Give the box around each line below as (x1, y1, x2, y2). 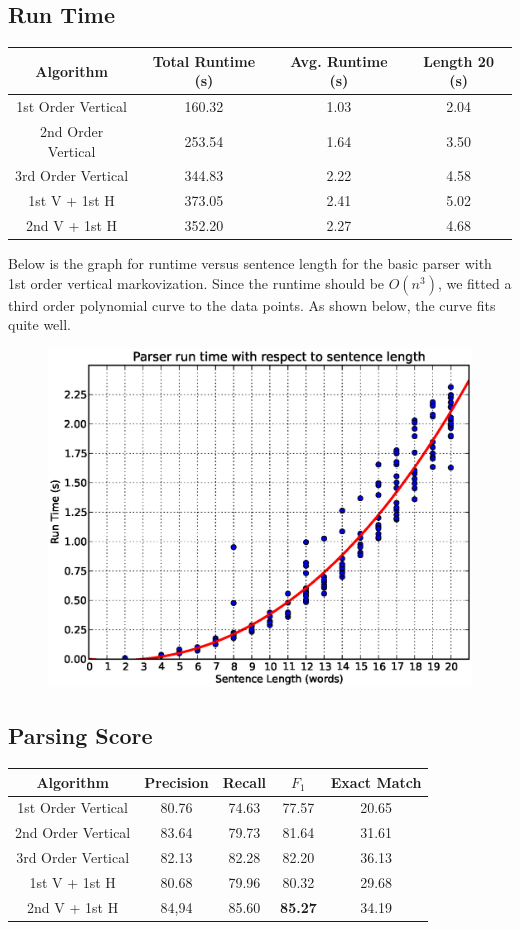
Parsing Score (8, 720, 153, 751)
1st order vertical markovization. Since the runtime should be (8, 272, 385, 293)
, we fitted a (437, 272, 512, 293)
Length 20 (423, 50, 494, 71)
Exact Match (330, 771, 422, 792)
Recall (222, 771, 267, 792)
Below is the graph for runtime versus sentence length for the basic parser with (8, 253, 492, 274)
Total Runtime (152, 50, 256, 71)
